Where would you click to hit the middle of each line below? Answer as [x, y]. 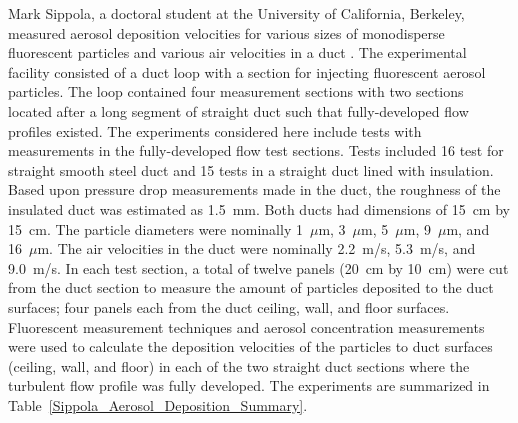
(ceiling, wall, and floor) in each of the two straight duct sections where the [239, 365]
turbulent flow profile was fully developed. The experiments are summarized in [249, 385]
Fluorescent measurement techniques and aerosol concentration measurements [246, 326]
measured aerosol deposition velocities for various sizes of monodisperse [226, 32]
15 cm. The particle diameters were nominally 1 [155, 228]
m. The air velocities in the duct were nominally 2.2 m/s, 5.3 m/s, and [256, 248]
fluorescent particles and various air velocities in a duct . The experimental [237, 52]
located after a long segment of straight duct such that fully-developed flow [238, 110]
